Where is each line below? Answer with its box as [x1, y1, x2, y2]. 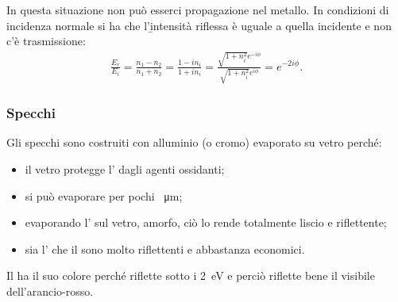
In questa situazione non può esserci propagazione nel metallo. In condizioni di [6, 2, 389, 17]
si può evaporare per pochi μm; [25, 187, 183, 204]
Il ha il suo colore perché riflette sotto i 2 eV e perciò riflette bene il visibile [6, 267, 375, 284]
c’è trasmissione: [6, 32, 86, 49]
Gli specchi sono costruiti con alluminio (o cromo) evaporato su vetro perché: [6, 134, 382, 151]
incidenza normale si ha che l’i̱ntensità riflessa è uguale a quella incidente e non [6, 17, 392, 33]
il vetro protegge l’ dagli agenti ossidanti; [25, 161, 225, 178]
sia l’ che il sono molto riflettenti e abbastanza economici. [25, 240, 305, 257]
